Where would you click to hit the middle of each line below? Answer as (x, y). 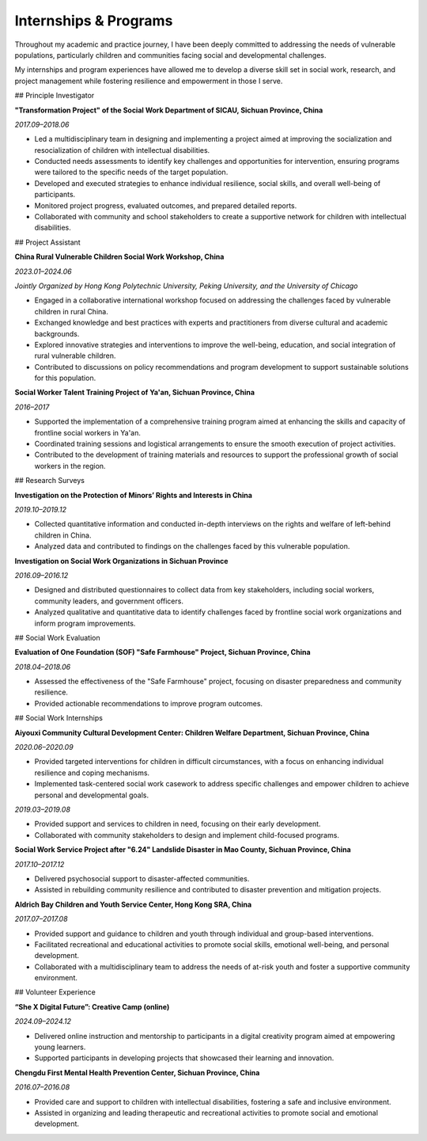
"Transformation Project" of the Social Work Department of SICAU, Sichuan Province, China (169, 110)
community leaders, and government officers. (109, 601)
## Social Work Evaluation (57, 637)
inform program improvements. (85, 623)
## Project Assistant (47, 242)
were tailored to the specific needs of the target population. (131, 172)
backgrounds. (57, 333)
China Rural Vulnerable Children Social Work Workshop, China (119, 257)
